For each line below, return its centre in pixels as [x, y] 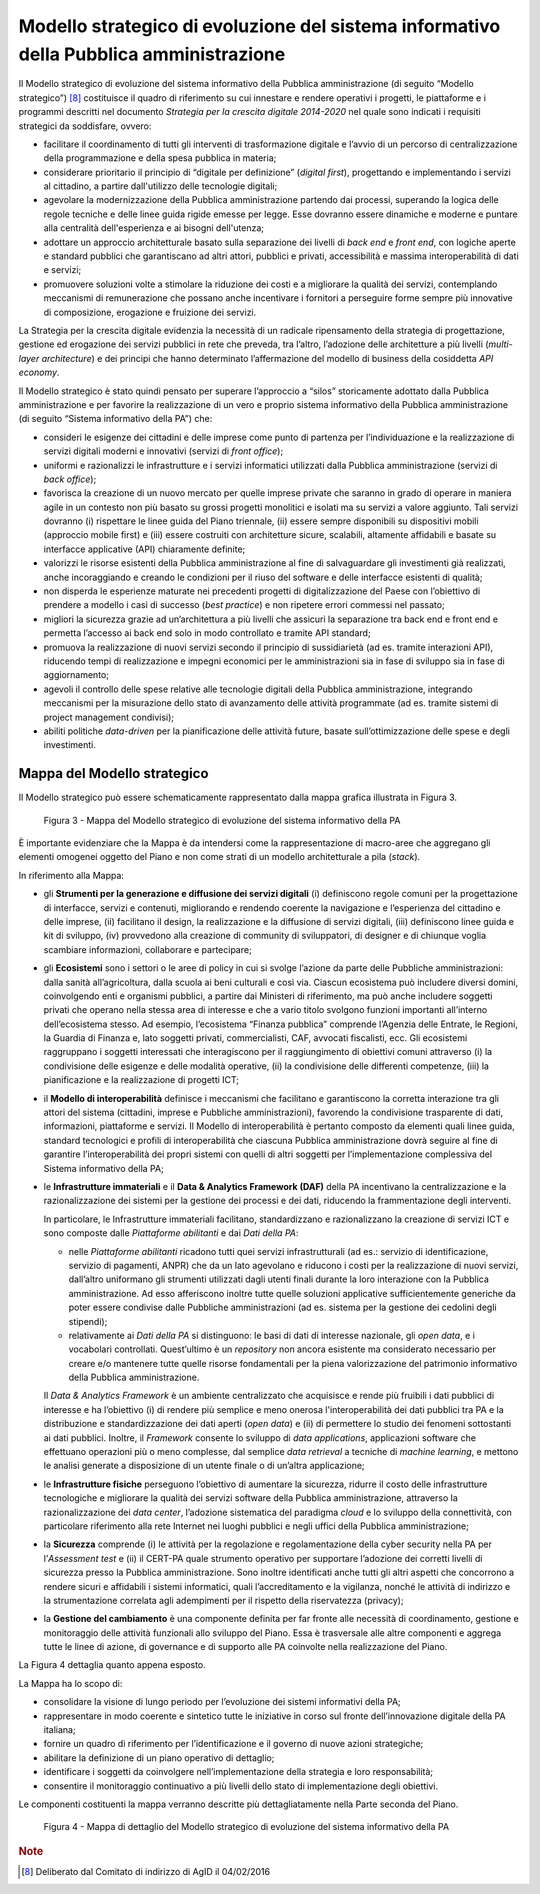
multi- [501, 344]
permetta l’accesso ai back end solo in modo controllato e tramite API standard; [207, 633]
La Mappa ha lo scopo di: [70, 1683]
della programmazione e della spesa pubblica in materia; [160, 158]
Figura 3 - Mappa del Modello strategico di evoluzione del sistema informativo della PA [222, 820]
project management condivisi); [109, 717]
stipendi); [88, 1321]
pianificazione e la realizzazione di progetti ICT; [141, 1080]
